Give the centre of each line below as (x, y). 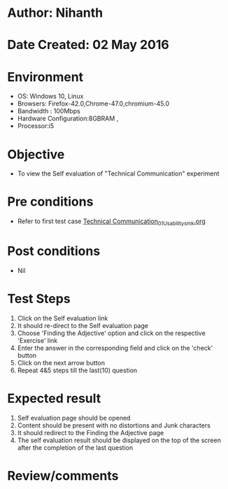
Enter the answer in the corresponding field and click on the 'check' (115, 348)
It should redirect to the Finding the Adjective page (91, 432)
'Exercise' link (37, 340)
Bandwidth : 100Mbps (49, 111)
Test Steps (39, 299)
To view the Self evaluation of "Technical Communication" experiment (118, 173)
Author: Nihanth (55, 13)
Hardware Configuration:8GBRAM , (68, 119)
